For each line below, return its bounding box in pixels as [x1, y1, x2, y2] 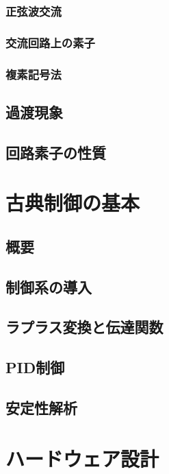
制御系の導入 [5, 276, 92, 297]
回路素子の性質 [5, 141, 106, 163]
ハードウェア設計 [5, 444, 159, 472]
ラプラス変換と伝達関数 [5, 316, 164, 337]
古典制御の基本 [5, 189, 140, 217]
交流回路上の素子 [5, 34, 95, 51]
